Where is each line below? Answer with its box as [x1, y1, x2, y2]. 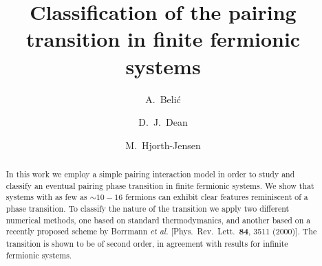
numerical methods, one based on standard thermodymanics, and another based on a [6, 214, 311, 225]
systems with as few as [6, 191, 87, 203]
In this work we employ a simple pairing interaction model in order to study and [6, 168, 295, 180]
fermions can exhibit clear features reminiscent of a [125, 191, 308, 203]
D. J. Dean [138, 115, 188, 129]
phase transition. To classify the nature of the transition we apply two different [6, 203, 290, 214]
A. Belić [145, 91, 181, 106]
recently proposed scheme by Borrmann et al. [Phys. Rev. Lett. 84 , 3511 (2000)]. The [6, 225, 317, 238]
